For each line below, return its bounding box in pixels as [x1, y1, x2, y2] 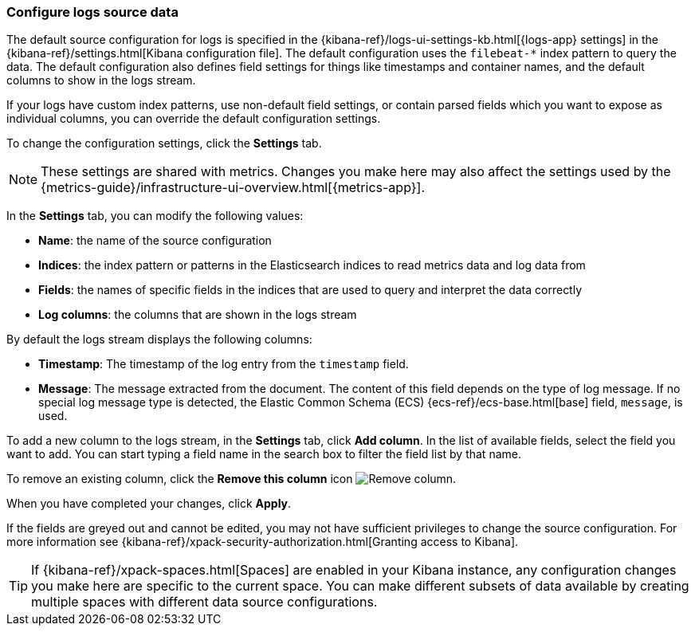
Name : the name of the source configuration [38, 234, 272, 248]
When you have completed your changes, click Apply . [6, 497, 292, 511]
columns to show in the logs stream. [6, 73, 196, 88]
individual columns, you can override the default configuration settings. [6, 112, 381, 126]
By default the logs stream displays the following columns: [6, 332, 312, 347]
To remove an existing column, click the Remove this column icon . [6, 472, 457, 486]
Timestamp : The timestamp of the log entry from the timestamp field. [38, 357, 409, 371]
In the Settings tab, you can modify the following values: [6, 209, 304, 223]
